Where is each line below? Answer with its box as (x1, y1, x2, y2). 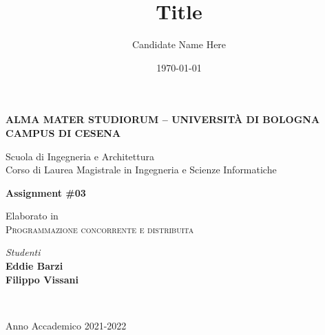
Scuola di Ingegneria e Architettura (6, 149, 154, 163)
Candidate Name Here (132, 37, 227, 52)
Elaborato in (6, 208, 59, 223)
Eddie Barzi (6, 259, 63, 273)
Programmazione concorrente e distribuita (6, 221, 194, 236)
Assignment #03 (6, 185, 86, 199)
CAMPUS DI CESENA (6, 125, 121, 140)
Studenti (6, 245, 41, 259)
